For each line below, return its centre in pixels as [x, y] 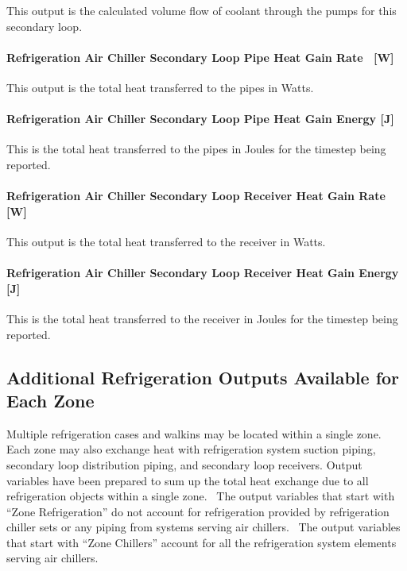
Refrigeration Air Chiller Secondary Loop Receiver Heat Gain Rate [196, 196]
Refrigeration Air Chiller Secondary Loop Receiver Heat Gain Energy [203, 273]
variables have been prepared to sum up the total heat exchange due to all [188, 480]
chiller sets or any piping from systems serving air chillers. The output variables [203, 527]
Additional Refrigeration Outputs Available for [203, 377]
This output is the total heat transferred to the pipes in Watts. [160, 87]
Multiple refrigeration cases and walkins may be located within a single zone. [194, 433]
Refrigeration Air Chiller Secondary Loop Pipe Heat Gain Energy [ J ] [200, 119]
